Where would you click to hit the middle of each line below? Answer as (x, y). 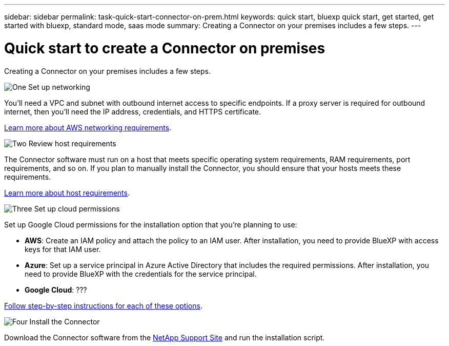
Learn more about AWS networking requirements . (88, 127)
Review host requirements (72, 143)
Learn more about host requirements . (67, 193)
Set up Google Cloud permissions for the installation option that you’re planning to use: (151, 224)
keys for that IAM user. (63, 249)
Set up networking (59, 87)
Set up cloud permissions (77, 208)
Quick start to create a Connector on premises (165, 48)
